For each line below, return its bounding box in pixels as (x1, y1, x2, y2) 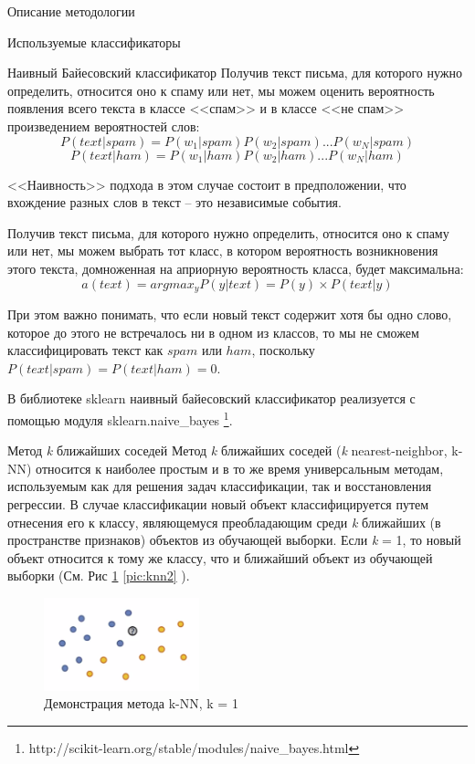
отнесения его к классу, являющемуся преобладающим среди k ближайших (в (7, 512, 441, 531)
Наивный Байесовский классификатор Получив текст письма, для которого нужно (7, 63, 462, 82)
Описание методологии (7, 2, 135, 20)
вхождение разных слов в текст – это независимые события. (7, 193, 342, 212)
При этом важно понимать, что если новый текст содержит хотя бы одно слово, (7, 304, 452, 323)
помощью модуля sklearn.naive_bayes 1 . (7, 407, 233, 429)
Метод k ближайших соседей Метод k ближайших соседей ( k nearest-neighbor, (7, 441, 448, 460)
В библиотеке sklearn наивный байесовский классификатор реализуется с (7, 389, 416, 408)
